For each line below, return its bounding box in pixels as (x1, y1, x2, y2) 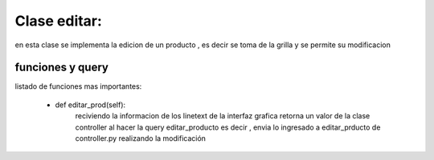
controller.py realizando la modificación (75, 134, 207, 143)
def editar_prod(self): (55, 100, 126, 110)
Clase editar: (14, 12, 102, 30)
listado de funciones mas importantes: (14, 82, 142, 91)
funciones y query (14, 61, 108, 74)
